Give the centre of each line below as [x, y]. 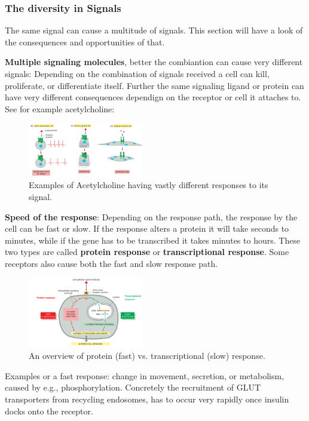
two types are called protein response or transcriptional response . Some [147, 252]
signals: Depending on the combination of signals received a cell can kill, [137, 73]
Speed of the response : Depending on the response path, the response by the [151, 216]
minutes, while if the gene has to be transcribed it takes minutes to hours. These [153, 240]
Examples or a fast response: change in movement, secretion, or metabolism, [145, 375]
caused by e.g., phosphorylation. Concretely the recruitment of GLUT [133, 387]
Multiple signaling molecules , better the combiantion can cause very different [154, 62]
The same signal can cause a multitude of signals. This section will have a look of [154, 30]
